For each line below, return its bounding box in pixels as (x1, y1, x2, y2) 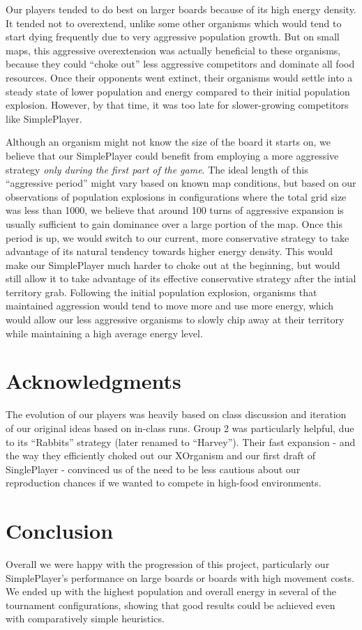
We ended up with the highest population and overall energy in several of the (6, 584, 336, 599)
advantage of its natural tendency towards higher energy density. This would (6, 244, 333, 259)
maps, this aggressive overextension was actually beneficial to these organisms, (6, 43, 341, 57)
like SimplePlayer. (6, 111, 82, 125)
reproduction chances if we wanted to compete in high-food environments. (6, 475, 322, 490)
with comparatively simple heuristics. (6, 611, 165, 626)
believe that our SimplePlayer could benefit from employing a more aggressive (6, 148, 339, 162)
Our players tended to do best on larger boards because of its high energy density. (6, 2, 356, 16)
